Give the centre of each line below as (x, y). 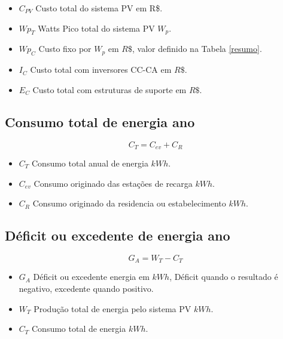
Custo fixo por (65, 49)
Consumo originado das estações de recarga (113, 183)
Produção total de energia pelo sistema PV (112, 308)
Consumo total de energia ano (100, 121)
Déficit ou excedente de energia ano (118, 235)
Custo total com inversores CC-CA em (101, 70)
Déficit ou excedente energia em (91, 277)
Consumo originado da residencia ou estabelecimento (129, 203)
